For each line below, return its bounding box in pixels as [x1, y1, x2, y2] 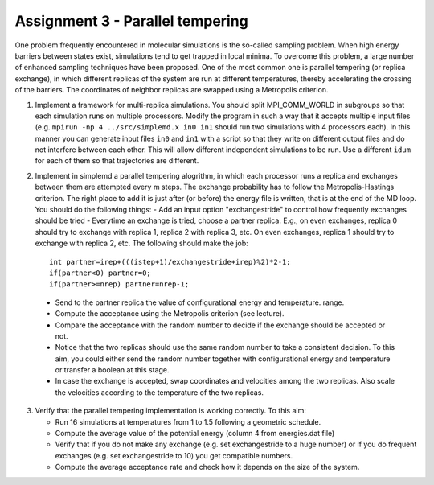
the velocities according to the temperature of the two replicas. [55, 387, 264, 397]
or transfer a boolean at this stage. [55, 365, 170, 375]
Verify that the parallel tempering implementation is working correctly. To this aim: [35, 406, 307, 416]
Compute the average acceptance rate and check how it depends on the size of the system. [55, 462, 360, 472]
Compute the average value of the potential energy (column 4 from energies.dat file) [55, 429, 335, 438]
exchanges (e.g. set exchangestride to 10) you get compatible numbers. [55, 450, 293, 460]
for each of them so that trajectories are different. [35, 156, 199, 166]
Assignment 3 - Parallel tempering [14, 12, 248, 30]
